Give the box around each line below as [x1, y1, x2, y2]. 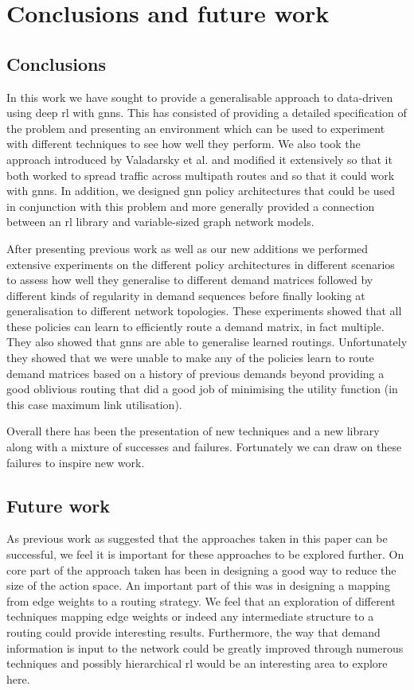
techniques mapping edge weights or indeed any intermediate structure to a [6, 608, 374, 625]
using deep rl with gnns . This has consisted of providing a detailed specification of [6, 104, 407, 121]
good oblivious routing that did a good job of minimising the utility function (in [6, 380, 398, 397]
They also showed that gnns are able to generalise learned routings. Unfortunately [6, 333, 408, 350]
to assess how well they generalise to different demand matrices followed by [6, 271, 373, 288]
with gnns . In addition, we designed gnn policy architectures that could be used [6, 182, 396, 199]
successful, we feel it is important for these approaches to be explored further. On [6, 546, 404, 563]
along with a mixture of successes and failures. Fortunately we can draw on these [6, 439, 402, 455]
